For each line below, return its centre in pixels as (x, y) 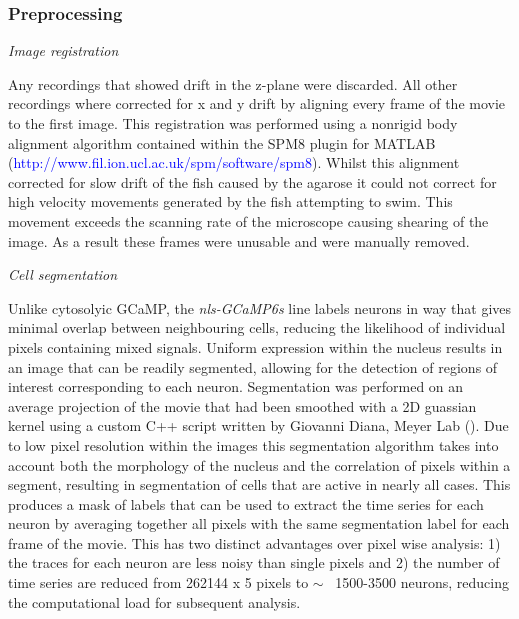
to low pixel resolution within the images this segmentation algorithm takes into (253, 444)
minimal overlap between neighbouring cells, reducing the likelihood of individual (257, 327)
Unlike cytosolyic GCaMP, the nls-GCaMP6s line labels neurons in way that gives (260, 307)
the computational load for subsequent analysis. (154, 601)
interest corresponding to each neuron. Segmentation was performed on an (236, 386)
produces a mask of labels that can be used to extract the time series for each (246, 503)
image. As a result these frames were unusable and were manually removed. (239, 240)
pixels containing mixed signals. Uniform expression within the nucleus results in (255, 346)
